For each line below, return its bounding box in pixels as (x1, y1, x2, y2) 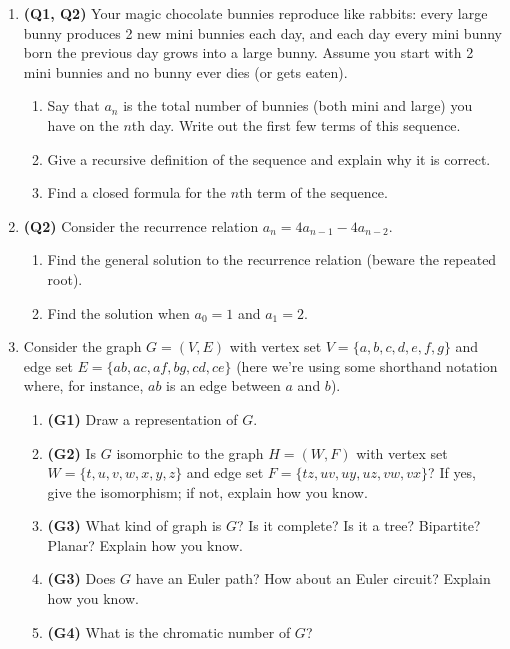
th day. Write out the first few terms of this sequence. (131, 114, 461, 135)
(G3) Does (47, 568, 116, 589)
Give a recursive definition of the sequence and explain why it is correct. (47, 148, 491, 169)
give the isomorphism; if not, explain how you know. (47, 481, 368, 502)
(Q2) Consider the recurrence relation (23, 215, 259, 236)
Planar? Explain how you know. (47, 534, 243, 555)
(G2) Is (47, 442, 97, 463)
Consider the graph (23, 336, 142, 357)
